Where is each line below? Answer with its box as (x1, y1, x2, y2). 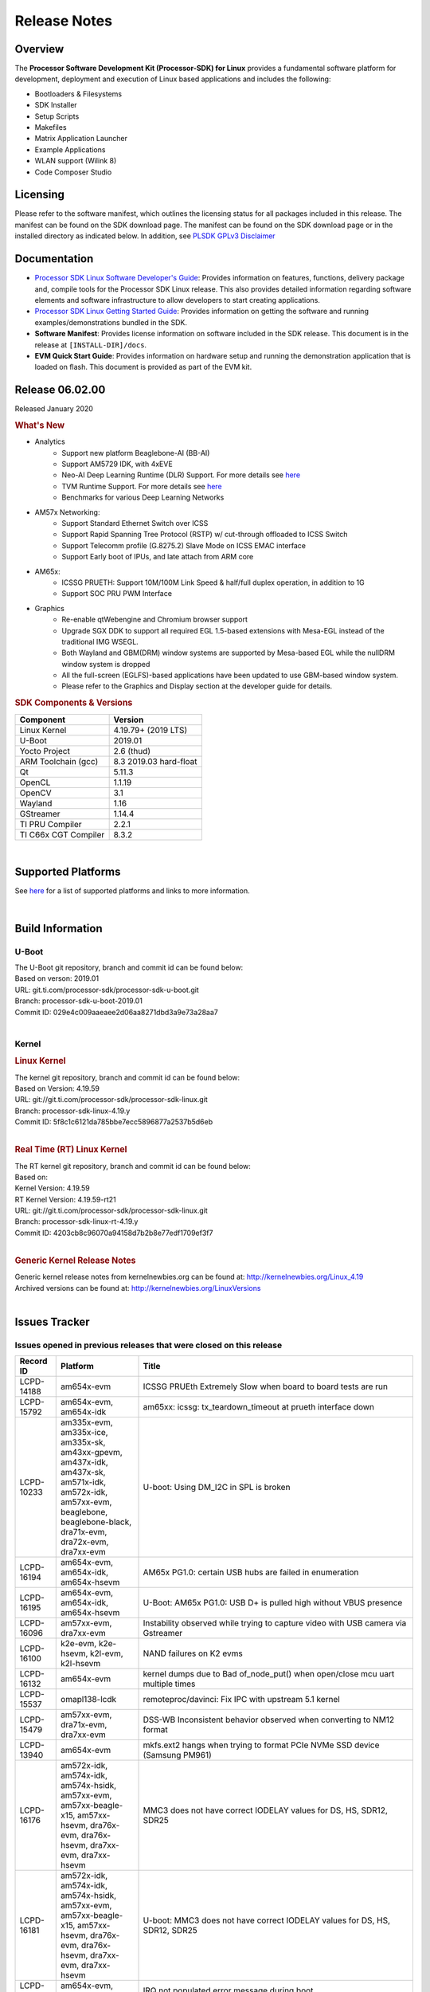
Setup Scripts (34, 112, 80, 121)
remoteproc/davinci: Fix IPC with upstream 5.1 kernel (143, 1694, 340, 1705)
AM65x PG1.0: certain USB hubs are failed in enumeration (143, 1567, 359, 1578)
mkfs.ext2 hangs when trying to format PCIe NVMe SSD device (143, 1739, 380, 1751)
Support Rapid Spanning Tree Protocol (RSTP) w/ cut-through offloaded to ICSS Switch (61, 530, 348, 539)
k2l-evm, (90, 1648, 123, 1659)
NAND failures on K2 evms (143, 1648, 243, 1659)
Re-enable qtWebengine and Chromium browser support (61, 614, 248, 625)
